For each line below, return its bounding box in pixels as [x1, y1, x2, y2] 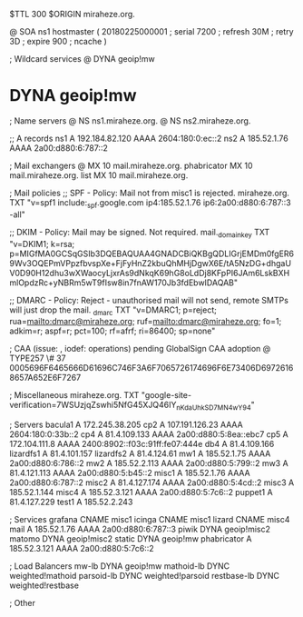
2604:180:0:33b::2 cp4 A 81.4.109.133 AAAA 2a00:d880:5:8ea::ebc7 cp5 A [9, 429, 288, 440]
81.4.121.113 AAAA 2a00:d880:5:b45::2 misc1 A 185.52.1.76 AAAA [9, 468, 251, 479]
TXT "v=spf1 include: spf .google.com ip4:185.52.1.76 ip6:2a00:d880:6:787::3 [9, 196, 292, 210]
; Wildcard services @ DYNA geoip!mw [9, 54, 156, 64]
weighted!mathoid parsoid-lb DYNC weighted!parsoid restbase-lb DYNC [9, 571, 279, 582]
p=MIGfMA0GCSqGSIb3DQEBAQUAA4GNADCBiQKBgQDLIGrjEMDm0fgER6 [9, 248, 295, 259]
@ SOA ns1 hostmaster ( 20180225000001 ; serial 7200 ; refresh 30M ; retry [9, 26, 294, 36]
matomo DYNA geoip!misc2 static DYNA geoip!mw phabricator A [9, 533, 252, 544]
